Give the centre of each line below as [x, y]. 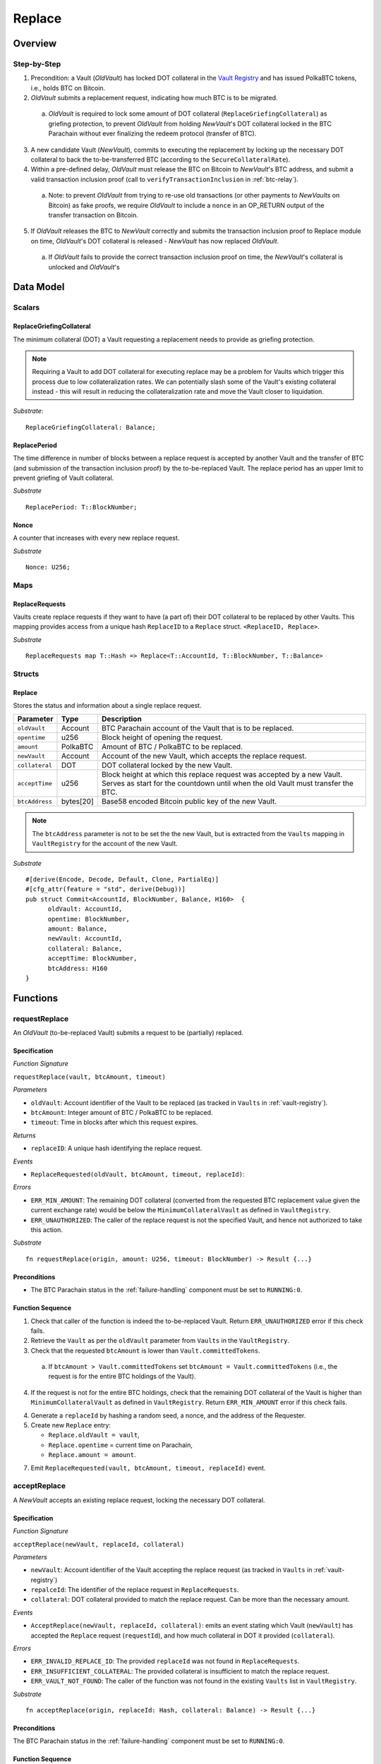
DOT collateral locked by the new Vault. [167, 766]
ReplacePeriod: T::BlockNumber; [81, 507]
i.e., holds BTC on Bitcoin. [68, 87]
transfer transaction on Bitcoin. [93, 215]
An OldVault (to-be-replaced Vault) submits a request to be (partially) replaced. [128, 1033]
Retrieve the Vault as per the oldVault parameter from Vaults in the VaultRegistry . [160, 1341]
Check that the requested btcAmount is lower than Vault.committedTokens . [145, 1351]
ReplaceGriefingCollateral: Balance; [91, 427]
